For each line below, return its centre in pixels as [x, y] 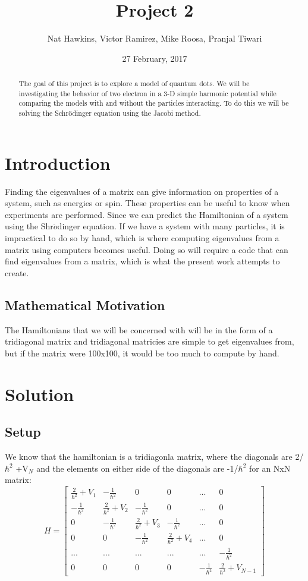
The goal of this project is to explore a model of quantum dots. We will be [134, 83]
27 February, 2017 [155, 58]
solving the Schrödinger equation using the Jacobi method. [110, 113]
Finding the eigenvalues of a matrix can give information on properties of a [142, 191]
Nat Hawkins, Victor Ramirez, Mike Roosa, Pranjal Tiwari [155, 38]
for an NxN [270, 468]
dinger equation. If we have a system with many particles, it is [171, 226]
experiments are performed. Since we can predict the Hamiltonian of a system [147, 214]
